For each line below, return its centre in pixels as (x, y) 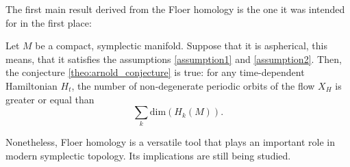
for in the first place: (49, 22)
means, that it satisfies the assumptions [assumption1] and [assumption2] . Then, (174, 59)
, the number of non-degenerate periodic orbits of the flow (193, 85)
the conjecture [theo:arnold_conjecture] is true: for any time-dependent (155, 72)
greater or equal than (50, 99)
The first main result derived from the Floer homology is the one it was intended (175, 9)
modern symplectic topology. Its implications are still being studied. (148, 156)
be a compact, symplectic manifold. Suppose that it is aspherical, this (181, 46)
